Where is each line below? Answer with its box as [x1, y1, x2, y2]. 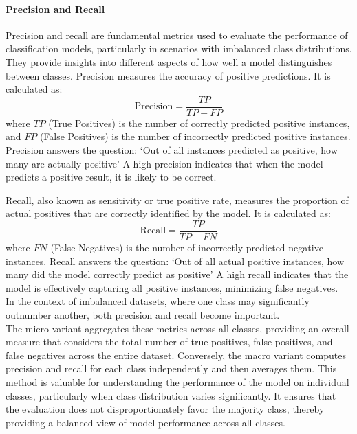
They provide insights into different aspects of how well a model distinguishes [6, 54, 332, 69]
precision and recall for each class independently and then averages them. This [6, 361, 337, 376]
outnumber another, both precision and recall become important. [6, 308, 280, 322]
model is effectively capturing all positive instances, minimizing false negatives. [6, 280, 338, 295]
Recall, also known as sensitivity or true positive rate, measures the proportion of [6, 192, 349, 207]
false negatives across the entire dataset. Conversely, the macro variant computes [6, 347, 346, 362]
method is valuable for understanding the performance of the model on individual [6, 374, 349, 389]
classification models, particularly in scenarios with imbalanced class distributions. [6, 41, 352, 56]
